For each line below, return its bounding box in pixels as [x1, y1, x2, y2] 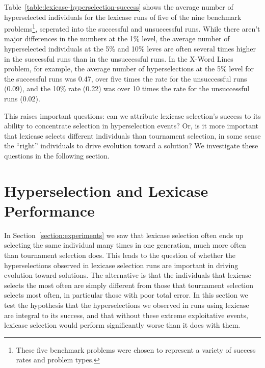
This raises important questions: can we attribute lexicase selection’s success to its [4, 110, 261, 121]
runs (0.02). [4, 93, 40, 103]
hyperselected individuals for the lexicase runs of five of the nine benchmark [4, 11, 242, 22]
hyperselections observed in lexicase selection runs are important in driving [4, 259, 238, 270]
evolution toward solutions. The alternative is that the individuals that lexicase [4, 270, 252, 280]
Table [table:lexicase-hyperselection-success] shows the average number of [4, 2, 233, 12]
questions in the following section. [4, 150, 110, 161]
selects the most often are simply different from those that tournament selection [4, 279, 254, 290]
